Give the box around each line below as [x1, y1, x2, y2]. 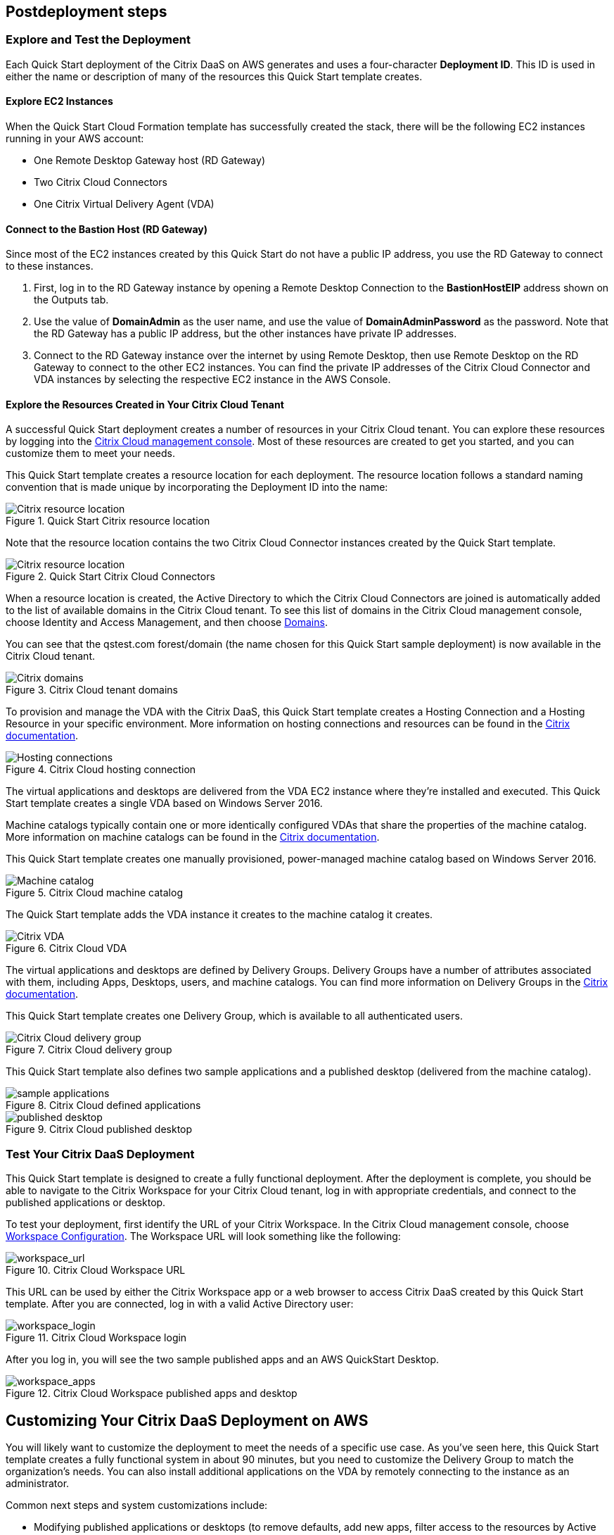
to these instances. [6, 260, 94, 272]
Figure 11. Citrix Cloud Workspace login [6, 1332, 187, 1344]
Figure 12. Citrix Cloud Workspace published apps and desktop [6, 1387, 298, 1400]
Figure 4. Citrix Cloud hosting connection [6, 763, 196, 776]
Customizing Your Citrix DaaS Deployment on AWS [6, 1411, 369, 1429]
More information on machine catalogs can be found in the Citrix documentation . [6, 831, 380, 844]
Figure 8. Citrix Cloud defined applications [6, 1099, 201, 1112]
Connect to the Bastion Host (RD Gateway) [6, 223, 208, 235]
